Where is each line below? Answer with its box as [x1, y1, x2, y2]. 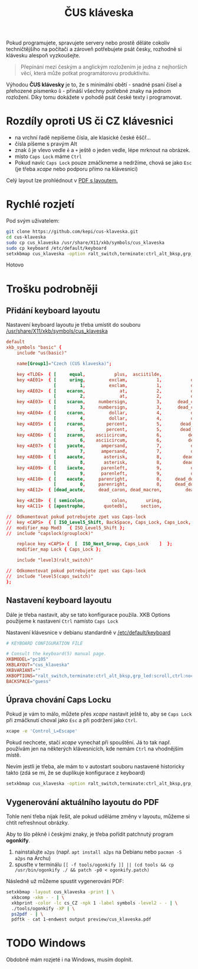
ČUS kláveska [64, 6, 134, 20]
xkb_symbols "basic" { [6, 345, 62, 350]
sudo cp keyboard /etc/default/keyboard [6, 245, 107, 251]
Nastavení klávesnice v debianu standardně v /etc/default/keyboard [6, 629, 171, 636]
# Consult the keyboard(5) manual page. [6, 651, 107, 657]
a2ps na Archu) [14, 855, 51, 861]
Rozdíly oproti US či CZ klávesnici [6, 114, 174, 128]
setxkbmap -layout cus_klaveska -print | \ [6, 889, 115, 895]
